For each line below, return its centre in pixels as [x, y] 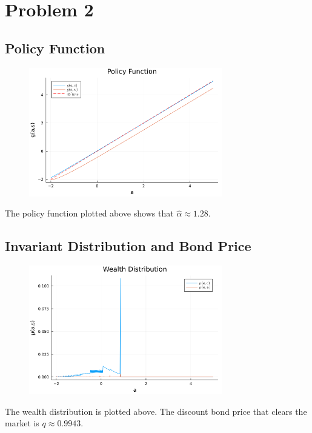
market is [22, 423]
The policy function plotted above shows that [89, 213]
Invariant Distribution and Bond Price [128, 246]
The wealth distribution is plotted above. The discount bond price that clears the [156, 411]
